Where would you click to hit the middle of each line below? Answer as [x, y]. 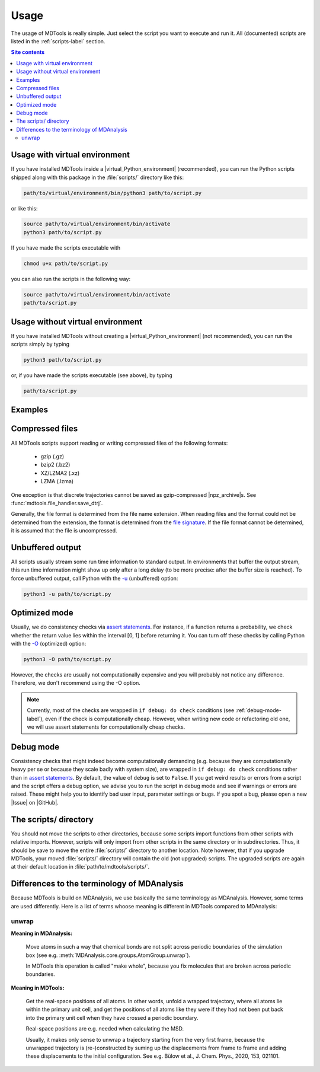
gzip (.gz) [52, 456]
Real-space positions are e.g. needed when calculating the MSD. [105, 1029]
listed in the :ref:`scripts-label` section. [58, 41]
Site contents [28, 52]
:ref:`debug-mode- [258, 710]
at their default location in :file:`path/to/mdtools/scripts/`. [80, 867]
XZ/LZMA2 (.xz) [60, 473]
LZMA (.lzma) [57, 481]
